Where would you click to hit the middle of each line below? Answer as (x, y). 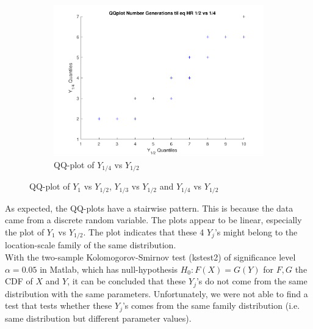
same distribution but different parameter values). (98, 318)
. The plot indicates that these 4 (144, 231)
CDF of (19, 281)
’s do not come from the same (252, 281)
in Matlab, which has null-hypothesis (109, 269)
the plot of (25, 231)
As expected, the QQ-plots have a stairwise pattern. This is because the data (149, 208)
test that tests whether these (59, 305)
